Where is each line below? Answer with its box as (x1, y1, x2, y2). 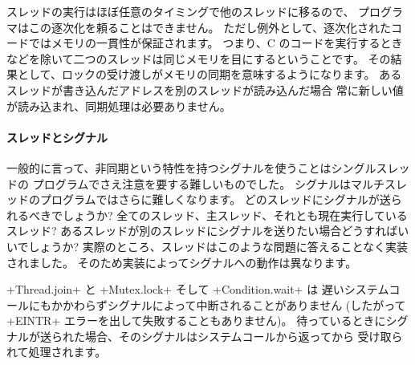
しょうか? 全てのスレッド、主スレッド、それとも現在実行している (62, 206, 408, 223)
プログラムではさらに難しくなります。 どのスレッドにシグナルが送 (39, 191, 391, 208)
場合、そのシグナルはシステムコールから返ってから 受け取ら (84, 327, 403, 344)
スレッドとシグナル (6, 128, 108, 145)
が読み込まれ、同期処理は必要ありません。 (6, 97, 231, 114)
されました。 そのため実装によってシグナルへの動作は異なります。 (6, 253, 357, 270)
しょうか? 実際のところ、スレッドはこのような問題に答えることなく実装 (28, 237, 409, 254)
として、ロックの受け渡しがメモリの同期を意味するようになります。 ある (17, 66, 402, 83)
